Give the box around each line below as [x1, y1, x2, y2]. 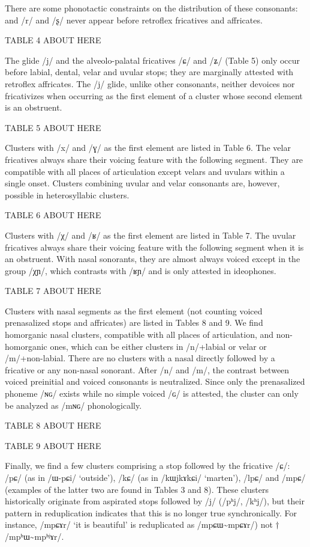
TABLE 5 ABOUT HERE [5, 121, 101, 133]
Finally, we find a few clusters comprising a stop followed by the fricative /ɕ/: [5, 459, 290, 472]
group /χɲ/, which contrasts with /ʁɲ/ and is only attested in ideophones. [5, 264, 276, 277]
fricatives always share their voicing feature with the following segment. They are [5, 153, 303, 165]
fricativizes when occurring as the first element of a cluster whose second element [5, 89, 303, 102]
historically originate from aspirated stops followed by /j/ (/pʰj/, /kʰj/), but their [5, 495, 305, 507]
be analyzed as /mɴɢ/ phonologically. [5, 399, 142, 411]
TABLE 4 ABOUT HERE [5, 34, 101, 46]
